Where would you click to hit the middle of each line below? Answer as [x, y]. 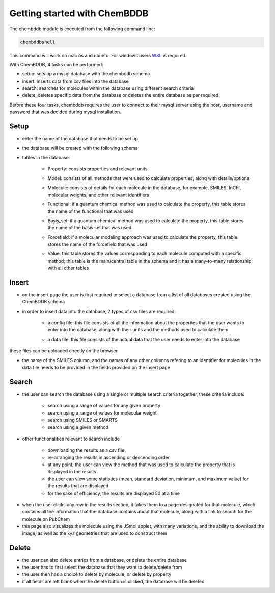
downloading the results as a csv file [86, 450]
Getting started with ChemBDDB [79, 13]
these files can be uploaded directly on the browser [64, 351]
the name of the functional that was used [91, 211]
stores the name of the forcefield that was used [97, 244]
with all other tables [68, 268]
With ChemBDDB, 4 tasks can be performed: [57, 64]
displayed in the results [72, 472]
